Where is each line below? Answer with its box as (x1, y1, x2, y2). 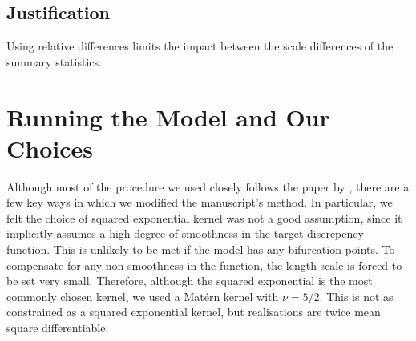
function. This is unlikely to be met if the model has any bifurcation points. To (6, 241, 395, 258)
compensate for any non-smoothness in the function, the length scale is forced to (6, 256, 402, 273)
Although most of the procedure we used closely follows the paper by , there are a (6, 178, 410, 195)
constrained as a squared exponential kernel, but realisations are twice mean (6, 303, 381, 320)
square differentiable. (6, 319, 109, 336)
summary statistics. (6, 53, 102, 70)
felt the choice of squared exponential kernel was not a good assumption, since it (6, 209, 402, 226)
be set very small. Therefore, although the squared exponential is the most (6, 272, 373, 289)
